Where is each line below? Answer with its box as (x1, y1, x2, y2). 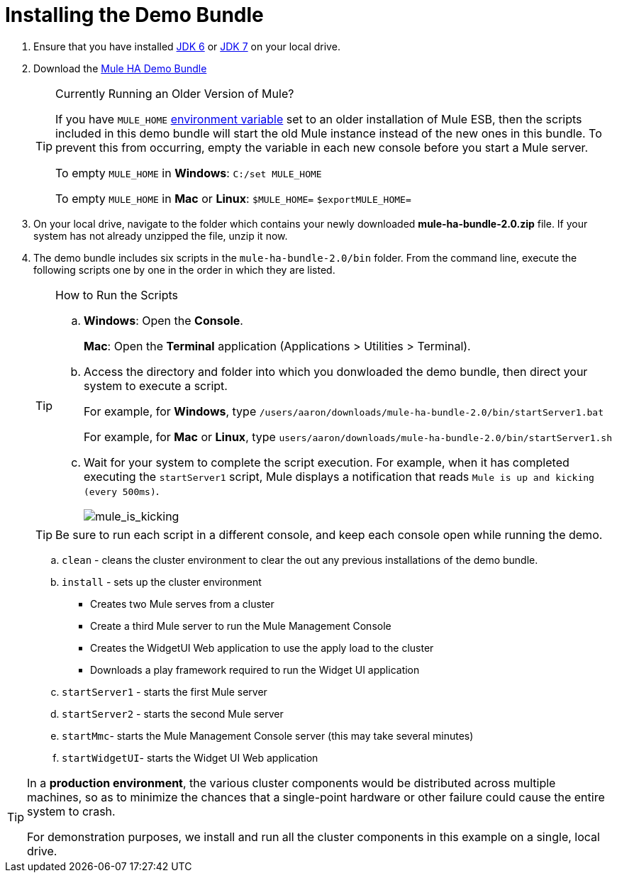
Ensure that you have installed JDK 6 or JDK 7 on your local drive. (33, 40, 340, 52)
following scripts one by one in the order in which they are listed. (33, 263, 335, 276)
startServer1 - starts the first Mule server (62, 685, 267, 698)
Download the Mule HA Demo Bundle (33, 62, 207, 74)
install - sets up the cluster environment (62, 575, 262, 588)
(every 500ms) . (84, 483, 160, 498)
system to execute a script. (84, 378, 228, 393)
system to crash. (27, 804, 116, 818)
